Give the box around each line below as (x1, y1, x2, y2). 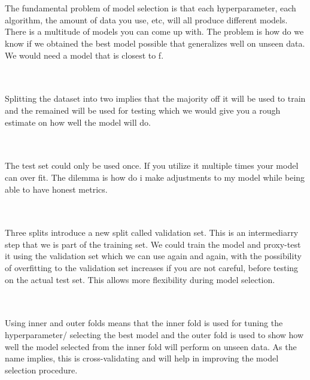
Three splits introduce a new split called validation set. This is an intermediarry (5, 226, 299, 239)
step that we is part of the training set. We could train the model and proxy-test (5, 238, 301, 250)
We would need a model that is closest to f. (5, 48, 164, 61)
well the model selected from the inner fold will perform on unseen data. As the (5, 340, 297, 352)
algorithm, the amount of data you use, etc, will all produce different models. (5, 13, 288, 26)
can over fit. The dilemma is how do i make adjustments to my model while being (5, 171, 305, 183)
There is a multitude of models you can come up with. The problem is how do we (5, 25, 304, 38)
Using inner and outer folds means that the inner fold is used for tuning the (5, 317, 283, 329)
